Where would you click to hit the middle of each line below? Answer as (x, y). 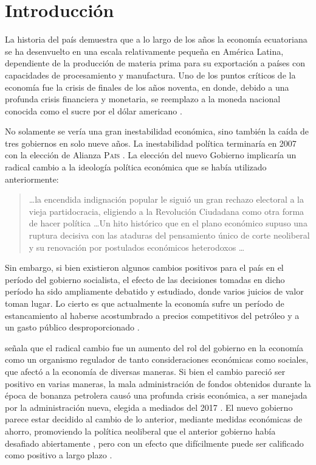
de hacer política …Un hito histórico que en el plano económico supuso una (168, 223)
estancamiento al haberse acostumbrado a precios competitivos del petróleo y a (152, 315)
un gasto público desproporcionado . (72, 327)
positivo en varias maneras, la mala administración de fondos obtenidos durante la (158, 383)
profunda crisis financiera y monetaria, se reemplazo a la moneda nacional (143, 99)
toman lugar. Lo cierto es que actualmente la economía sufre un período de (145, 303)
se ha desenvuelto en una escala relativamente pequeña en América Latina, (144, 51)
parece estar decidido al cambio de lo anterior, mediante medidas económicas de (154, 419)
